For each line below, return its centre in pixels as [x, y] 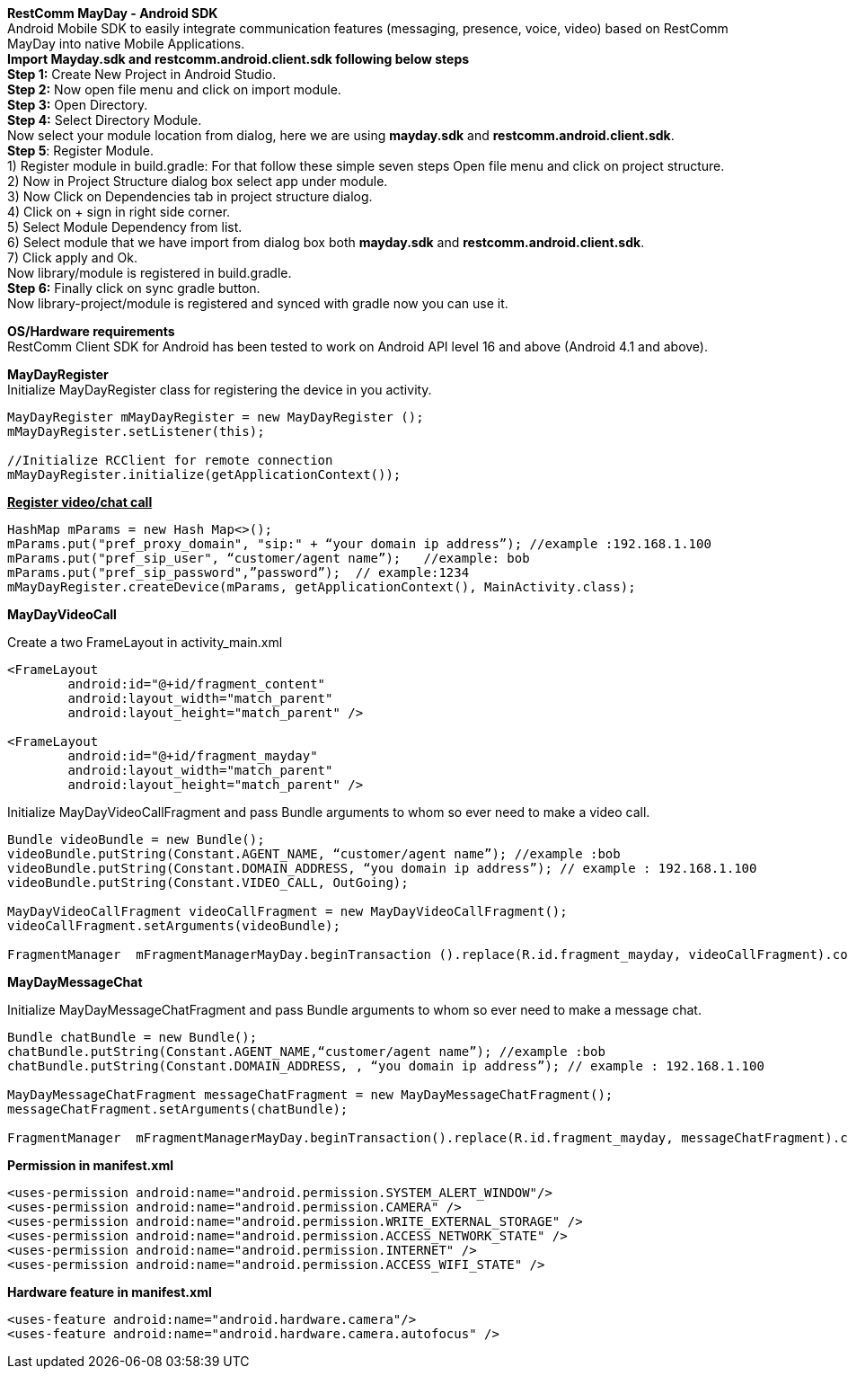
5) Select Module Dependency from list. [125, 227]
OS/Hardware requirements [91, 331]
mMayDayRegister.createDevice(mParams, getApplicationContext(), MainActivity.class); [322, 587]
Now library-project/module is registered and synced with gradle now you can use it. [258, 303]
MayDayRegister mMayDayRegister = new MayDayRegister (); [216, 417]
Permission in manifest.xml [90, 1165]
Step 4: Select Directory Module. [105, 120]
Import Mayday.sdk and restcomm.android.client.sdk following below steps [238, 59]
